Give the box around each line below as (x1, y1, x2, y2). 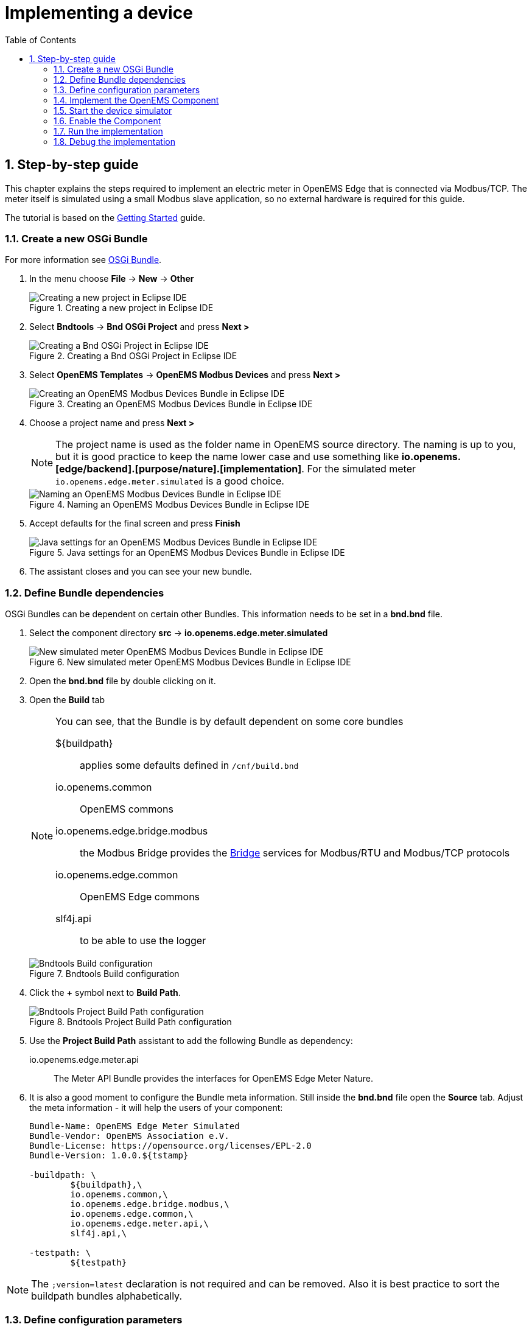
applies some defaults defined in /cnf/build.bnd (80, 759, 299, 772)
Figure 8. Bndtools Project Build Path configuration (29, 1017, 232, 1028)
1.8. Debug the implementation (54, 136, 175, 147)
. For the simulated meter (301, 463, 416, 475)
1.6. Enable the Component (54, 115, 161, 126)
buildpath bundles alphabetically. (31, 1290, 182, 1303)
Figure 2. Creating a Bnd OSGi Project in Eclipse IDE (29, 351, 237, 362)
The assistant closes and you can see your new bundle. (29, 566, 252, 577)
